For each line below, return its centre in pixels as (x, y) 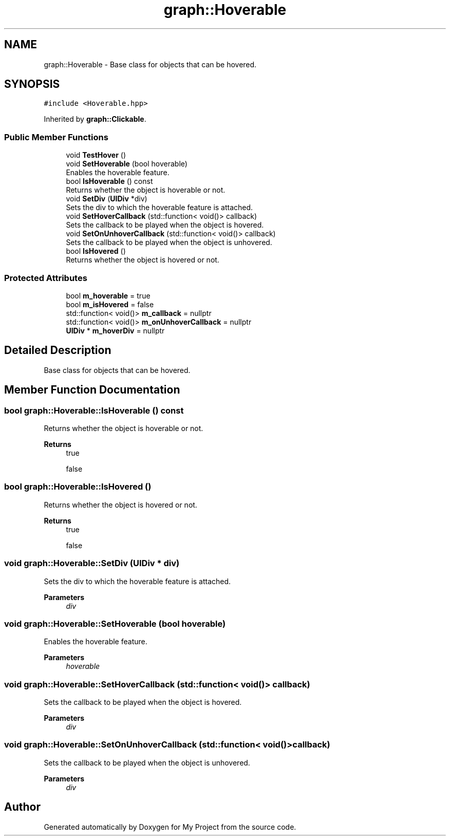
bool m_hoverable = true (108, 295)
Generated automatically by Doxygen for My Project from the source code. (170, 827)
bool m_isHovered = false (110, 304)
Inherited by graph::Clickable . (95, 119)
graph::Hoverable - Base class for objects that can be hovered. (150, 64)
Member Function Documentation (92, 390)
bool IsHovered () (96, 251)
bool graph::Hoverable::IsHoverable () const (94, 410)
